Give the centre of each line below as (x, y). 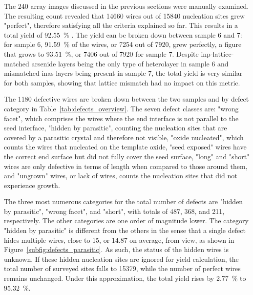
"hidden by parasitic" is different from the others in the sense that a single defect (125, 230)
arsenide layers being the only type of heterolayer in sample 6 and (130, 63)
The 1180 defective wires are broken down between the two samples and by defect (126, 99)
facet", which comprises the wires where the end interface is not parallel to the (121, 118)
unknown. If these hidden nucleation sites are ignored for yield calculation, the (121, 259)
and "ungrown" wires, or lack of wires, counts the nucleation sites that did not (121, 176)
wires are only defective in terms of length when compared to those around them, (126, 166)
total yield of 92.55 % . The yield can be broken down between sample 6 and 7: (123, 34)
